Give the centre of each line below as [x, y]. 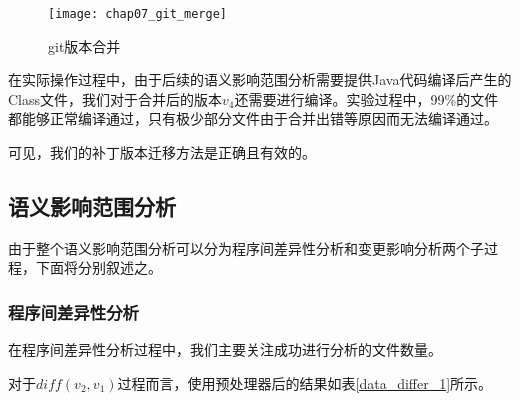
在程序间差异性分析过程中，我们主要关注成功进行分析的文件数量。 [225, 349]
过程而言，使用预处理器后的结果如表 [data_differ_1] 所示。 [305, 382]
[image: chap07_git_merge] [137, 14]
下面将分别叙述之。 [98, 267]
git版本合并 [84, 45]
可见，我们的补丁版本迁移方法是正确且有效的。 [162, 152]
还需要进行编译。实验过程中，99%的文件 [366, 98]
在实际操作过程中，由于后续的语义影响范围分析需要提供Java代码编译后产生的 [260, 79]
